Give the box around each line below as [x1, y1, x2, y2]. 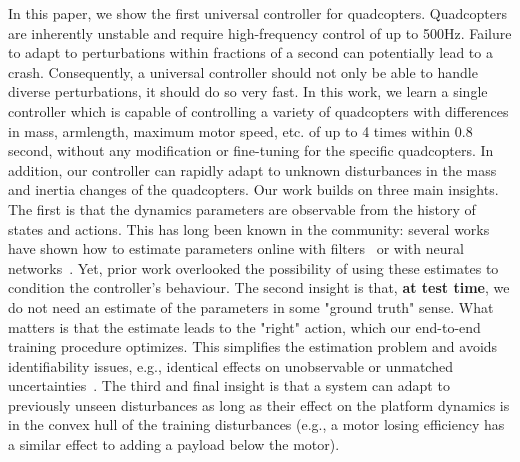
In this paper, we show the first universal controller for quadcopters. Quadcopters [8, 3, 507, 23]
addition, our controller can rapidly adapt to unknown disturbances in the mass [8, 159, 497, 180]
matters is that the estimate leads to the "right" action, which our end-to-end [8, 316, 481, 337]
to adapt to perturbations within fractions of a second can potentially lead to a [8, 42, 493, 63]
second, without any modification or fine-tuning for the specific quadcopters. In [8, 140, 494, 161]
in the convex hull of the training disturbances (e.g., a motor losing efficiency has [8, 414, 505, 435]
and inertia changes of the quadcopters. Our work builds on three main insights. [8, 179, 499, 200]
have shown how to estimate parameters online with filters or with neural [8, 238, 464, 259]
